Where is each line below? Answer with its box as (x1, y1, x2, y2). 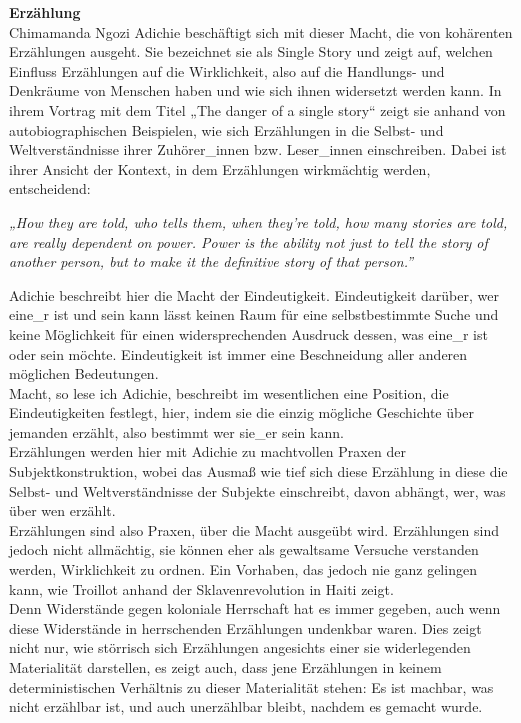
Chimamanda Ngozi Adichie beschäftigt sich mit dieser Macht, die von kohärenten (9, 21, 513, 42)
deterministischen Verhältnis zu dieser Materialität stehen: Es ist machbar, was (9, 676, 494, 697)
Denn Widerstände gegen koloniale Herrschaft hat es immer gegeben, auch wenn (9, 598, 501, 619)
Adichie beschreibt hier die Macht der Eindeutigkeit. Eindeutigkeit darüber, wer (9, 284, 499, 305)
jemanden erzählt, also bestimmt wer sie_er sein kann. (9, 421, 344, 442)
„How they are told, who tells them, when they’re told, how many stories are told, (9, 211, 508, 232)
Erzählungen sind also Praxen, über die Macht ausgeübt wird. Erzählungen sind (9, 519, 499, 540)
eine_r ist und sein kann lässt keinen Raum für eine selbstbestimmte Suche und (9, 304, 499, 325)
